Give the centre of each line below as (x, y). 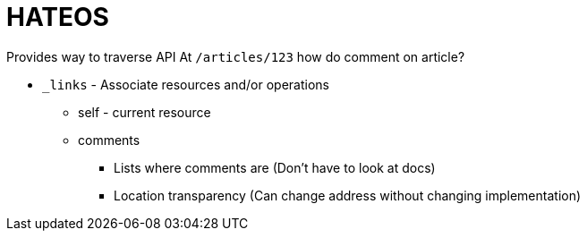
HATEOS (58, 17)
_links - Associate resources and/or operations (186, 84)
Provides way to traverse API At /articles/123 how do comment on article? (236, 56)
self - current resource (145, 112)
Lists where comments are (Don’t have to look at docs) (275, 167)
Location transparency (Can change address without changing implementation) (348, 195)
